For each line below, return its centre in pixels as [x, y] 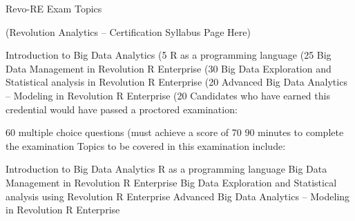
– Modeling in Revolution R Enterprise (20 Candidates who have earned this [168, 95]
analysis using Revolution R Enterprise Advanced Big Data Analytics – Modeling [178, 196]
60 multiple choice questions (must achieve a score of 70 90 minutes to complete [175, 132]
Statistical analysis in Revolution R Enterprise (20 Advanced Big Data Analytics [176, 82]
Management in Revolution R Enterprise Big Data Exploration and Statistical [171, 182]
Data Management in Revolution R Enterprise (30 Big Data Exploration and [169, 68]
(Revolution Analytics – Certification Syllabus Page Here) [128, 31]
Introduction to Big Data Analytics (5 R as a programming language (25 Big [169, 55]
